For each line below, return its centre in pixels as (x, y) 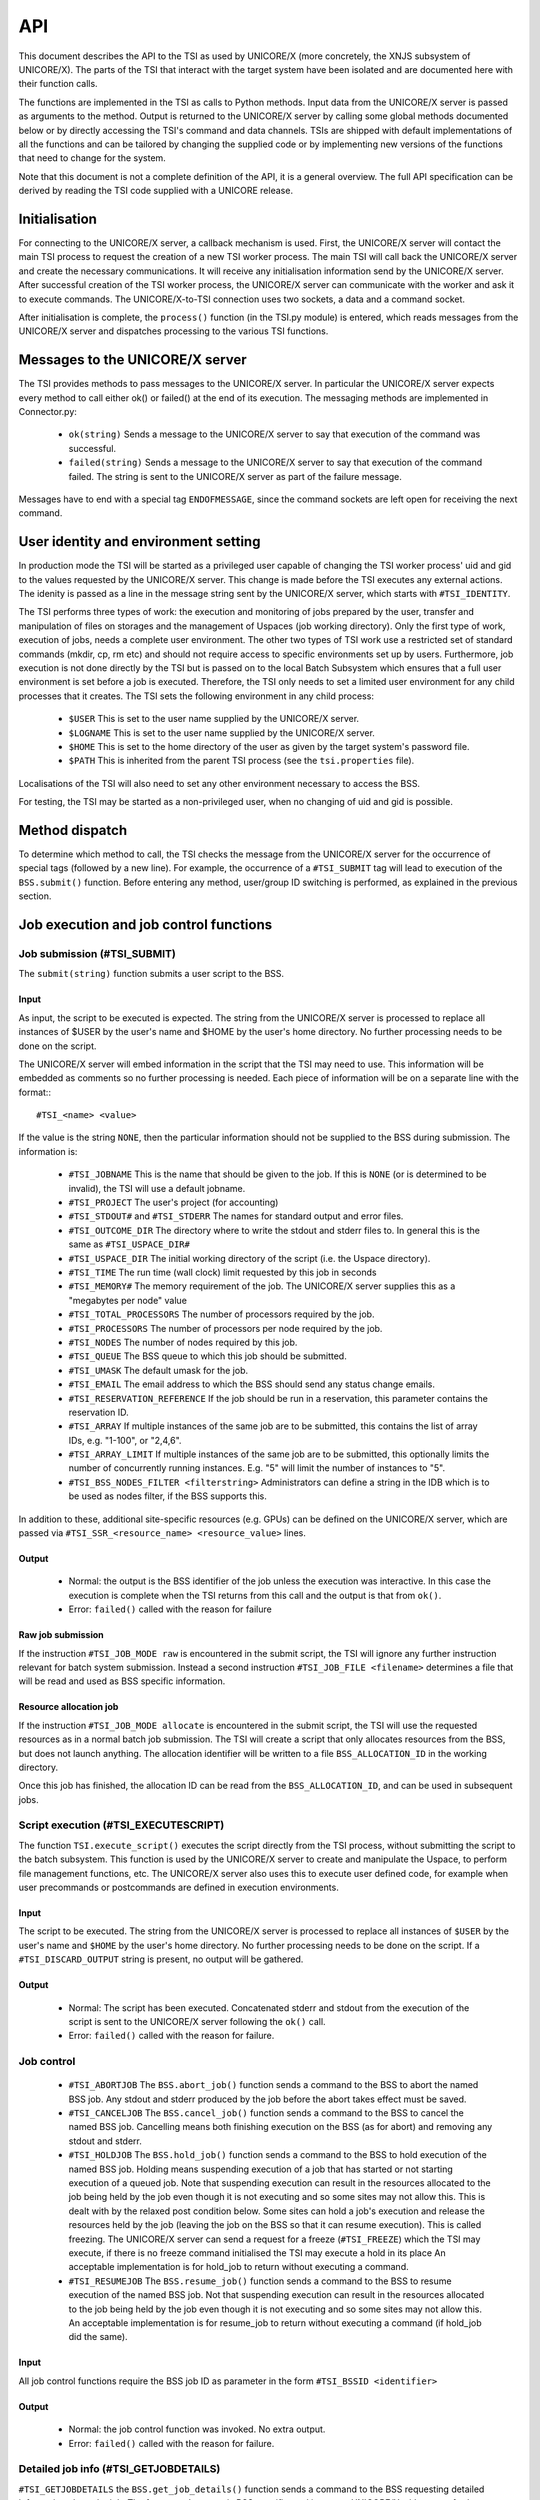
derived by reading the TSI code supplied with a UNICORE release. (156, 191)
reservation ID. (98, 1412)
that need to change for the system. (92, 158)
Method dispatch (73, 830)
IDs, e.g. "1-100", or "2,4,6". (125, 1440)
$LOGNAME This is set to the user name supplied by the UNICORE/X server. (221, 732)
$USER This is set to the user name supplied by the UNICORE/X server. (214, 719)
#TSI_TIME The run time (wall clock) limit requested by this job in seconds (222, 1272)
